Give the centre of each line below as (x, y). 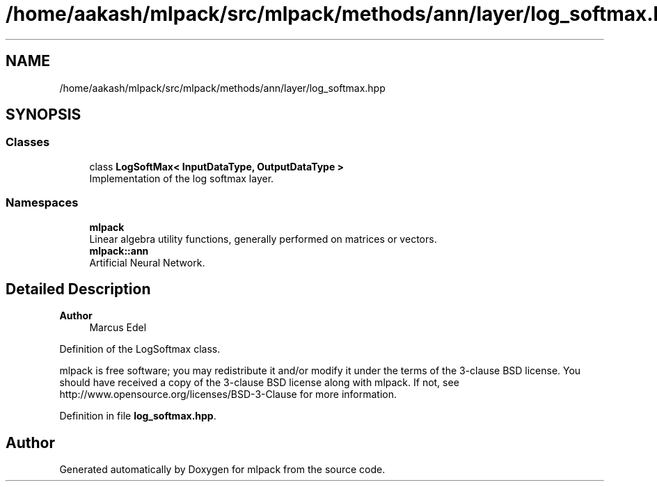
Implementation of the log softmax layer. (182, 178)
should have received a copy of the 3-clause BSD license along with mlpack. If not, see (259, 383)
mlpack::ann (119, 250)
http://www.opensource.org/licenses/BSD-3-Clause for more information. (228, 394)
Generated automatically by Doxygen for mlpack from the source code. (222, 470)
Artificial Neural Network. (147, 262)
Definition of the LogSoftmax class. (140, 349)
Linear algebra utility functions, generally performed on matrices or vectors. (263, 239)
